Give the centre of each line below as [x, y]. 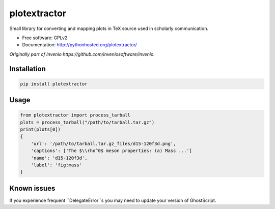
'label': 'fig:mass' [57, 165]
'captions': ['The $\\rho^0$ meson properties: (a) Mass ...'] [112, 151]
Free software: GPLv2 [45, 38]
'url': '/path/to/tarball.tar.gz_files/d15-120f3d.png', [103, 143]
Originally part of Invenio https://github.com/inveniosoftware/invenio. [82, 54]
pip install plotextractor [54, 84]
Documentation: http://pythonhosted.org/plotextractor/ [79, 45]
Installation [28, 69]
